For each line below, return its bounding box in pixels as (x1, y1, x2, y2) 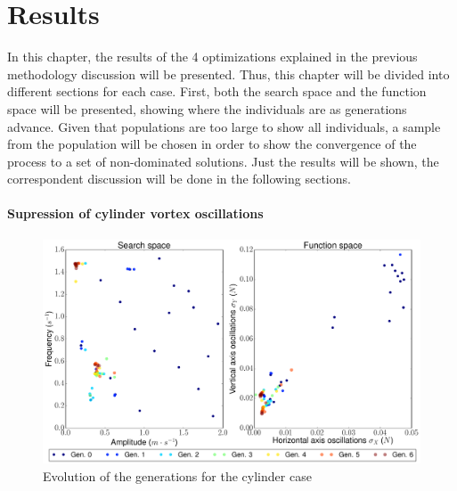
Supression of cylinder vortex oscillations (7, 204, 264, 223)
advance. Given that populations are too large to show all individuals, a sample (7, 117, 441, 135)
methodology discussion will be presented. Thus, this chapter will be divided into (7, 64, 450, 83)
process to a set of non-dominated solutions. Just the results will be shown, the (7, 151, 439, 170)
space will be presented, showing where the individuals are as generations (7, 99, 407, 118)
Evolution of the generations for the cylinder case (43, 466, 312, 485)
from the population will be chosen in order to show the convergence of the (7, 135, 417, 153)
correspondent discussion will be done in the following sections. (7, 169, 351, 188)
